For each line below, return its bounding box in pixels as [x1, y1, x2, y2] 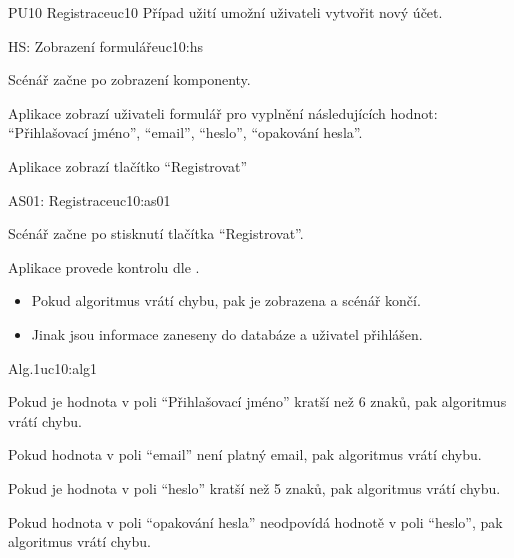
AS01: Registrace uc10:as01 [8, 189, 171, 210]
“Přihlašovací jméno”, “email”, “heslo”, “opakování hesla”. [8, 122, 363, 143]
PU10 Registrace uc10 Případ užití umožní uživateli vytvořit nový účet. [8, 2, 443, 22]
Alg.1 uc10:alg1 [8, 357, 98, 378]
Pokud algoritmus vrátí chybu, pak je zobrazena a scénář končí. [31, 290, 421, 311]
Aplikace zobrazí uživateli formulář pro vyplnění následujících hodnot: [8, 102, 438, 123]
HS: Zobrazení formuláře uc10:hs [8, 35, 204, 56]
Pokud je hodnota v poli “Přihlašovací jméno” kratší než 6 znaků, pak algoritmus [8, 391, 507, 412]
